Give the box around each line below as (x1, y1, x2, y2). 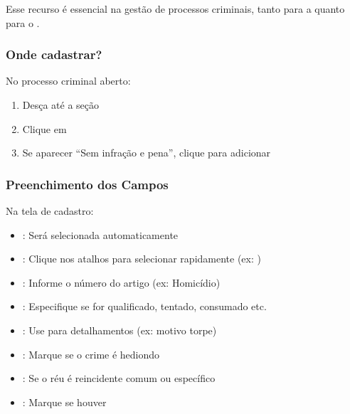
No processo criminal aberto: (6, 73, 131, 88)
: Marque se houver (22, 394, 107, 409)
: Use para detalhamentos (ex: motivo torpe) (22, 322, 217, 337)
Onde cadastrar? (6, 46, 102, 63)
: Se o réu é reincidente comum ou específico (22, 371, 216, 386)
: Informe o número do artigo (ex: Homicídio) (22, 275, 221, 290)
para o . (6, 15, 40, 30)
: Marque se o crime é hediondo (22, 346, 160, 361)
